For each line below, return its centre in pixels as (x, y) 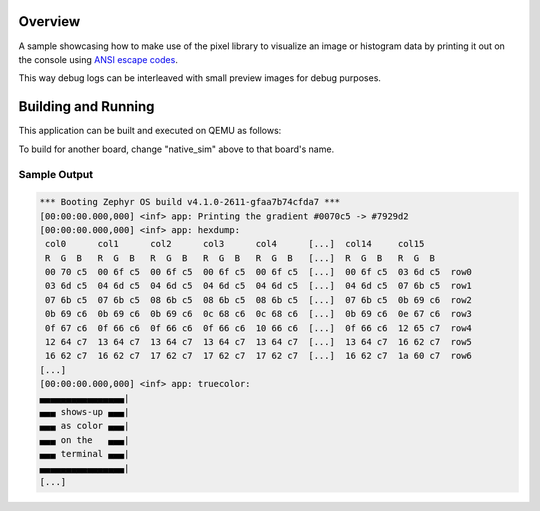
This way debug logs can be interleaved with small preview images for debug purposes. (200, 78)
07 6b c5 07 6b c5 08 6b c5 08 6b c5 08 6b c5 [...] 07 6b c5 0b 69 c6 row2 (258, 299)
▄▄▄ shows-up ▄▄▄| (84, 411)
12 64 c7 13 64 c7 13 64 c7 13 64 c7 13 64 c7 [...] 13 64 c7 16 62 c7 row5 (258, 342)
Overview (49, 21)
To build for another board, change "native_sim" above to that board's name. (176, 149)
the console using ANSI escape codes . (98, 59)
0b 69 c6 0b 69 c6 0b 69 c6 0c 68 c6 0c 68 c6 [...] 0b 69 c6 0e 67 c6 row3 (258, 314)
